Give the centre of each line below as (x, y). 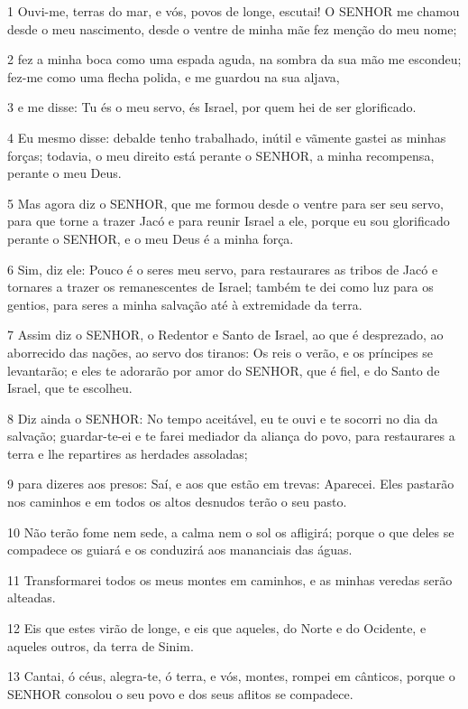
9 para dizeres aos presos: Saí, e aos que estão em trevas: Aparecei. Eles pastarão (231, 484)
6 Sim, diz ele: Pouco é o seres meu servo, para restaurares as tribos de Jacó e (223, 269)
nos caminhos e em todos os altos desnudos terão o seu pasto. (177, 502)
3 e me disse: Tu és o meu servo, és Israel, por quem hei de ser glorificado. (212, 107)
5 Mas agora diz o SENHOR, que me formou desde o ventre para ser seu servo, (225, 203)
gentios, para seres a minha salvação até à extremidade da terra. (185, 304)
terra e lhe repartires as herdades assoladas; (128, 453)
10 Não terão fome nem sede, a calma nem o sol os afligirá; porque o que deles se (231, 532)
